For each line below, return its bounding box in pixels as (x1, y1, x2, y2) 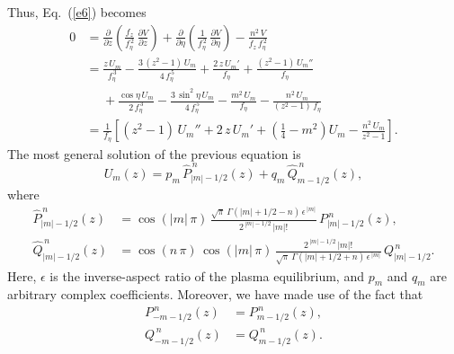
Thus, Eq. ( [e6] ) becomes (7, 3, 147, 21)
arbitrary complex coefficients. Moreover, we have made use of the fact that (7, 285, 423, 304)
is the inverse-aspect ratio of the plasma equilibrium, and (49, 266, 364, 285)
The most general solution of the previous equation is (7, 144, 301, 163)
